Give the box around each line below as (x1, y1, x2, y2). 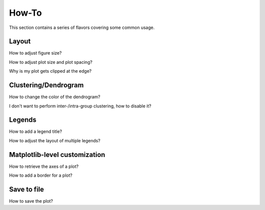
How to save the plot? (9, 198, 53, 204)
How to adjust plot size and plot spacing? (9, 59, 93, 65)
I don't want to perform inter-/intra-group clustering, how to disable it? (9, 103, 152, 109)
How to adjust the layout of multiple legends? (9, 137, 101, 143)
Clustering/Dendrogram (9, 81, 84, 89)
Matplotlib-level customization (9, 150, 106, 159)
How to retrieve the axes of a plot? (9, 163, 79, 169)
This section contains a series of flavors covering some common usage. (9, 25, 155, 30)
